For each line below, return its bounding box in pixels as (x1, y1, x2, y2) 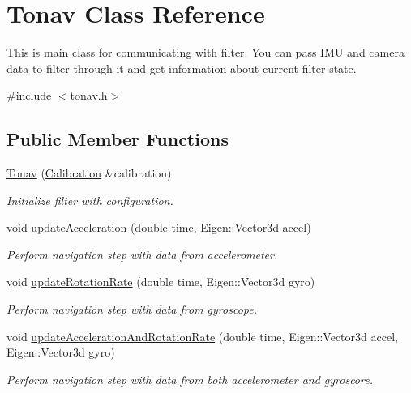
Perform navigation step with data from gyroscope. (6, 301, 257, 318)
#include (6, 87, 52, 104)
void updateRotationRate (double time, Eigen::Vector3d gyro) (6, 273, 315, 290)
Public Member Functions (6, 126, 229, 152)
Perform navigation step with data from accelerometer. (6, 246, 278, 263)
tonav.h (70, 87, 108, 104)
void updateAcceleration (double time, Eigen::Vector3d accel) (6, 219, 311, 236)
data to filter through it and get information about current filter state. (6, 59, 357, 76)
